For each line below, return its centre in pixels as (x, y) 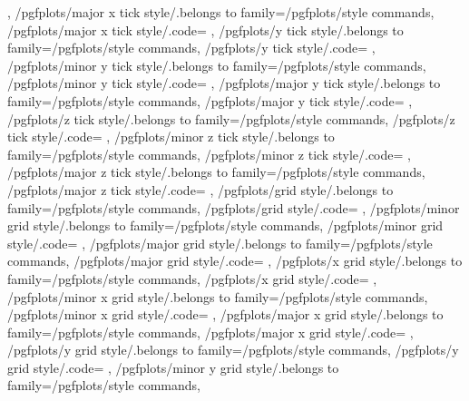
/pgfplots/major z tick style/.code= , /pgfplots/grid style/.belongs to (200, 189)
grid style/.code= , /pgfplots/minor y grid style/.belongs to (173, 367)
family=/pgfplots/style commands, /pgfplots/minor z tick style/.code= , (209, 154)
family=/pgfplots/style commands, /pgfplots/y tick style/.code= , (191, 48)
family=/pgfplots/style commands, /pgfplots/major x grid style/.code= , (210, 332)
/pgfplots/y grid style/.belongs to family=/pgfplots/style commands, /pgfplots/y (233, 350)
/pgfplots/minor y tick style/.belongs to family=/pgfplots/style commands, (217, 65)
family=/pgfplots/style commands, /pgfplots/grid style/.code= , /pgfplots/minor (234, 207)
